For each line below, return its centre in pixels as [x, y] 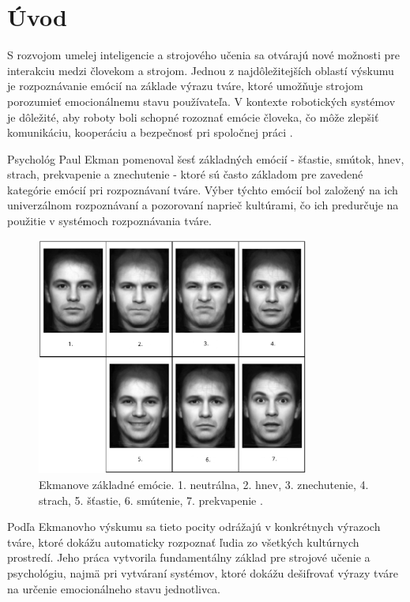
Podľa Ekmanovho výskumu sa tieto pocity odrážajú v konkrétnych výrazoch [194, 527]
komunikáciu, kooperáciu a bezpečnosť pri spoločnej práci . [150, 132]
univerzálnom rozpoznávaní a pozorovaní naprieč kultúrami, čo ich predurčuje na [203, 205]
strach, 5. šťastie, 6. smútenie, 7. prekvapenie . [151, 500]
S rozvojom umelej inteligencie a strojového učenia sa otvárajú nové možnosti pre [203, 55]
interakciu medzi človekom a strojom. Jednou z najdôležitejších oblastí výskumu [201, 70]
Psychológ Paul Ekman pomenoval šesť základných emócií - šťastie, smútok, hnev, [206, 158]
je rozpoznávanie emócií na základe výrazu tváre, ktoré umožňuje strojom [185, 86]
